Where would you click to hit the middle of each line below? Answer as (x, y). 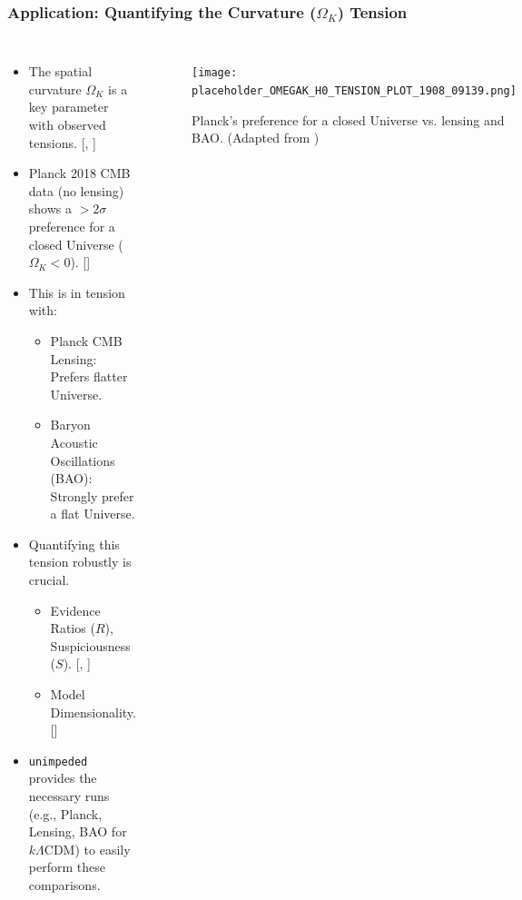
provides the (63, 778)
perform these (67, 867)
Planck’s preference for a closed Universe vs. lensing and (348, 119)
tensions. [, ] (62, 142)
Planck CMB (86, 340)
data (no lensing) (76, 190)
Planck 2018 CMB (79, 173)
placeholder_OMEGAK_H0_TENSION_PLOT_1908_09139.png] (354, 90)
